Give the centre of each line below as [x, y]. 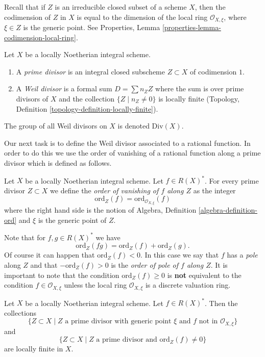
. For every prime [232, 180]
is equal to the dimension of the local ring [142, 17]
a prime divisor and [127, 340]
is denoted [134, 126]
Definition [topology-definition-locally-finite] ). [87, 108]
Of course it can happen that [50, 255]
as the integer [214, 190]
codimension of [28, 17]
